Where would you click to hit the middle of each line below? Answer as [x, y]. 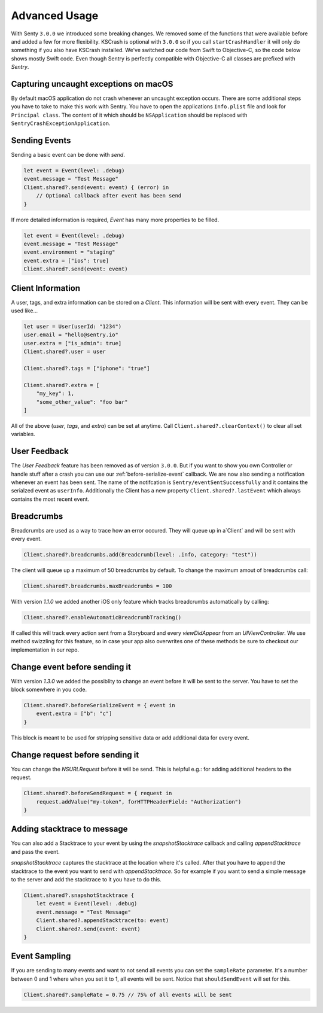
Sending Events [41, 140]
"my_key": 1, [55, 394]
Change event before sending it [71, 667]
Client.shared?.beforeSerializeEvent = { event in [100, 705]
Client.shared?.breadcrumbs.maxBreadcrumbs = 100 [98, 586]
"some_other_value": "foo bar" [82, 402]
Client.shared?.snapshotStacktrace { [79, 895]
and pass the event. [35, 851]
